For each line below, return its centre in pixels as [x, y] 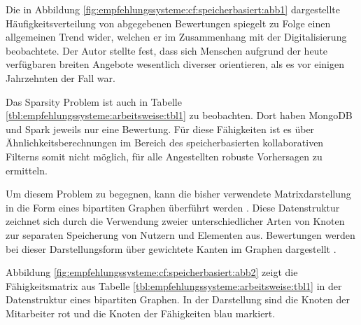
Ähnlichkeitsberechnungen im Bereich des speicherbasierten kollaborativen [165, 143]
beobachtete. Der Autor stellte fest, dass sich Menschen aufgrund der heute [167, 50]
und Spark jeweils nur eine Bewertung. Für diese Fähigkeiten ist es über [160, 129]
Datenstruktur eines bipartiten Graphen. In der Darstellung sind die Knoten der [178, 299]
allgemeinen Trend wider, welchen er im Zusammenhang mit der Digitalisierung [176, 37]
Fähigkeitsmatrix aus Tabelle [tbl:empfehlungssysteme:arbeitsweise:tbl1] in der [174, 285]
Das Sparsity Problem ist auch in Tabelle [94, 101]
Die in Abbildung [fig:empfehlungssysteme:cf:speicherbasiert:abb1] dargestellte [173, 9]
